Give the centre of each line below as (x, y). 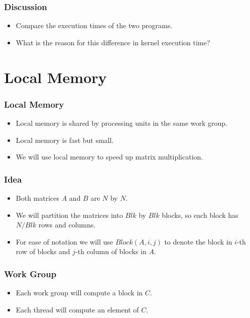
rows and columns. (67, 225)
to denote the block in (198, 241)
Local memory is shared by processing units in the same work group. (122, 123)
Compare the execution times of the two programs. (94, 25)
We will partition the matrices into (69, 215)
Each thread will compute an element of (77, 309)
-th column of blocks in (111, 251)
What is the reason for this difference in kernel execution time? (113, 42)
